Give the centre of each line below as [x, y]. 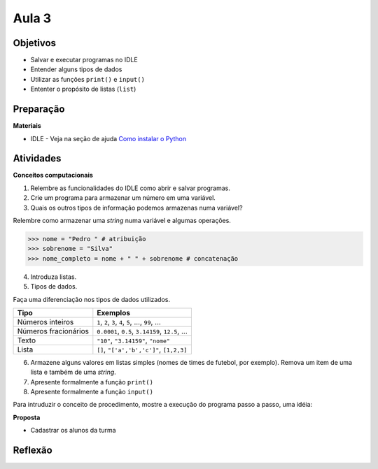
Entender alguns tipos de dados [76, 69]
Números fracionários [53, 331]
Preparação [39, 109]
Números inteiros [45, 322]
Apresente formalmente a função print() [92, 382]
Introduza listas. [54, 277]
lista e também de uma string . [73, 372]
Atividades [37, 158]
